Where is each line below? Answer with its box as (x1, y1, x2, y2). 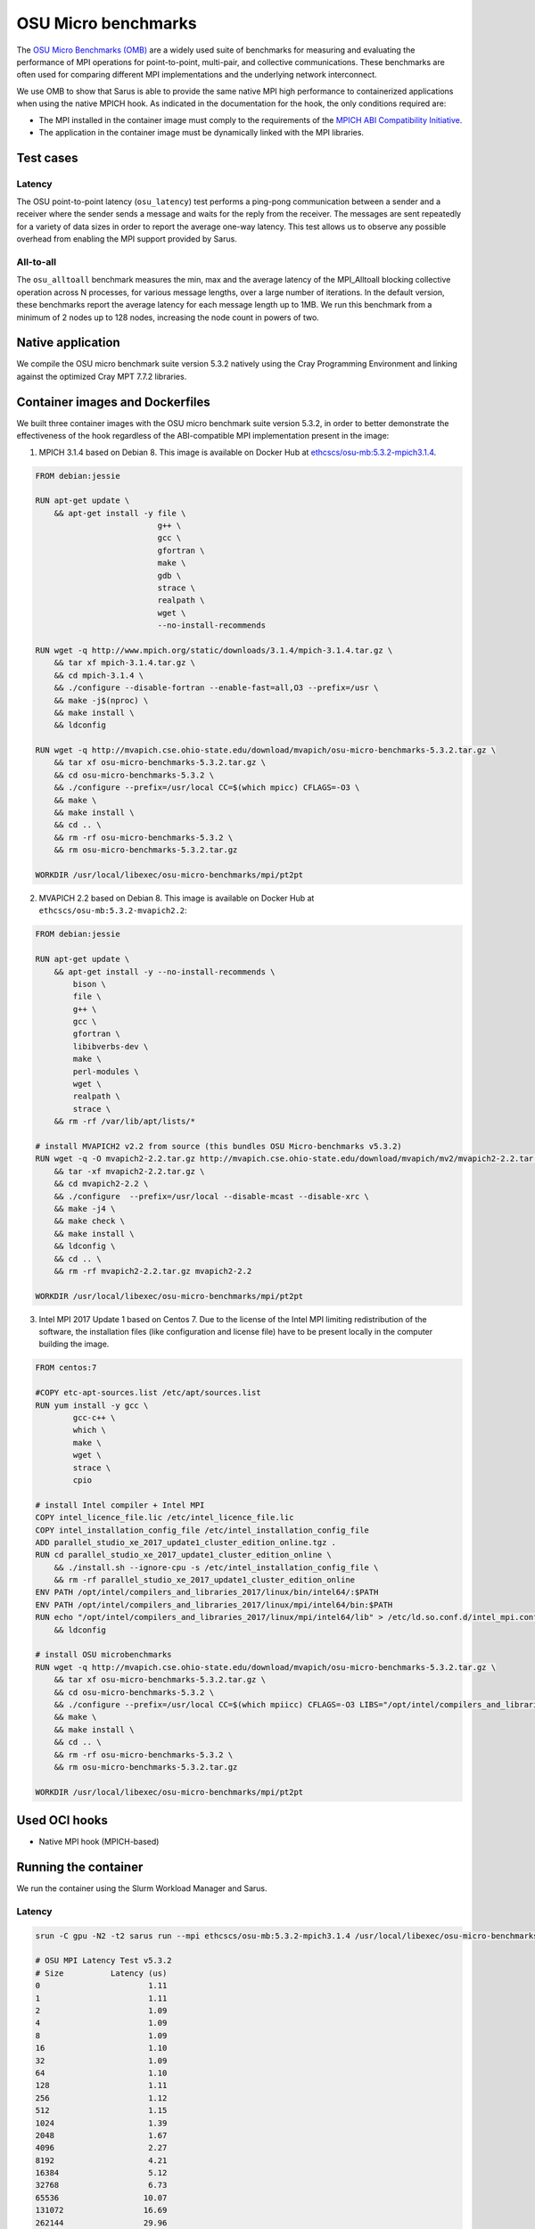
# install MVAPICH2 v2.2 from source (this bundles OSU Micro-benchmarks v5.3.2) (35, 1141, 403, 1151)
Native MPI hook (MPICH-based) (38, 1837, 160, 1847)
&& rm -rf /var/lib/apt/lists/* (53, 1116, 196, 1127)
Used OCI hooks (16, 1813, 109, 1828)
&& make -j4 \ (53, 1204, 116, 1213)
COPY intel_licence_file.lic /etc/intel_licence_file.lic (35, 1512, 294, 1523)
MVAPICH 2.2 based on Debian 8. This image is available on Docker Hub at (38, 892, 315, 903)
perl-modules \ (72, 1066, 140, 1076)
